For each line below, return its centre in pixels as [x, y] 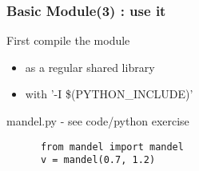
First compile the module [68, 40]
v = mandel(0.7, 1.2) [98, 160]
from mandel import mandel [112, 147]
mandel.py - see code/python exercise [98, 121]
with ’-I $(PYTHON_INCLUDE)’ [109, 94]
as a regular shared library [90, 67]
